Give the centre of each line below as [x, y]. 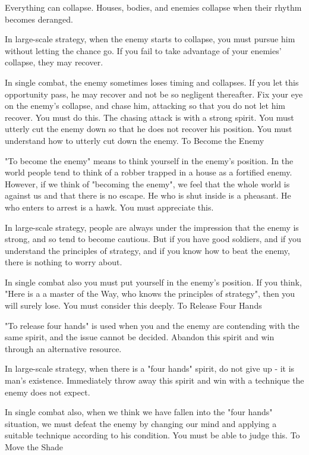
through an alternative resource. [63, 348]
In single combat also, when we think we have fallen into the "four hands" [139, 412]
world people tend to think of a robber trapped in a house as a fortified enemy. [149, 172]
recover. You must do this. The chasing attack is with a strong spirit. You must [149, 117]
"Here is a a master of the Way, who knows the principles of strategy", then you [150, 294]
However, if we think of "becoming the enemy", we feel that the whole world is [147, 183]
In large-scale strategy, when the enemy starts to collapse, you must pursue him [150, 39]
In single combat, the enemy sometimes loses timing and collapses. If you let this [152, 82]
